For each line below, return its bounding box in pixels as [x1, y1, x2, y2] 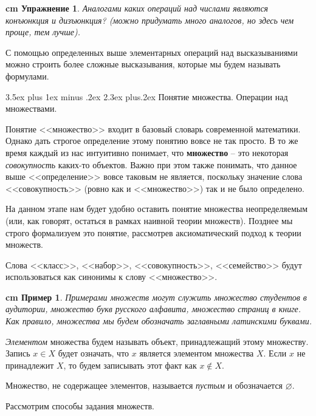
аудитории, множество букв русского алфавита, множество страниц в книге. [5, 302, 301, 315]
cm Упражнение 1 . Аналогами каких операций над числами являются [5, 2, 269, 14]
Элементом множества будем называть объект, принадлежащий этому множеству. [5, 335, 309, 347]
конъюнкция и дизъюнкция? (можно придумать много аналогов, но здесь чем [5, 13, 294, 26]
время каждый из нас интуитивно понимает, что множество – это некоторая [5, 146, 289, 159]
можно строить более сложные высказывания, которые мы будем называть [5, 58, 281, 70]
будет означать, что [58, 347, 129, 360]
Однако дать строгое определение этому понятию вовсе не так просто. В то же [5, 134, 298, 147]
